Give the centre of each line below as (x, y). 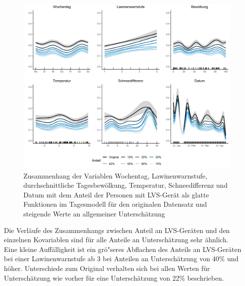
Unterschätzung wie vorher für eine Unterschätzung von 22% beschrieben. (114, 277)
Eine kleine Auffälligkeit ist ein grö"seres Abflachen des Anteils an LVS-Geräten (123, 249)
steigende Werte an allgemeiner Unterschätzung (94, 214)
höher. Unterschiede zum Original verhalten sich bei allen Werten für (107, 268)
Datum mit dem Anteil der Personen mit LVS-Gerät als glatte (116, 194)
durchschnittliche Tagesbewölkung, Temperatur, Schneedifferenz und (126, 185)
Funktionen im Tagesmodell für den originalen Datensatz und (115, 204)
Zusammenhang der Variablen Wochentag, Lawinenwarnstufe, (115, 175)
